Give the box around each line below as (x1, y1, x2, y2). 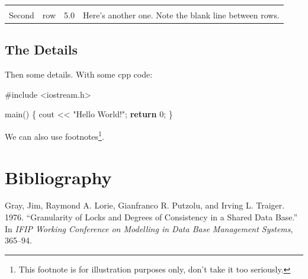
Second (9, 9, 34, 21)
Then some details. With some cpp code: (5, 68, 153, 81)
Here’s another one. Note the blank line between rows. (82, 9, 280, 21)
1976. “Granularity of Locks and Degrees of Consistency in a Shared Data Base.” (5, 211, 298, 223)
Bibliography (5, 165, 112, 189)
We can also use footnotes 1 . (5, 129, 104, 142)
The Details (5, 40, 78, 59)
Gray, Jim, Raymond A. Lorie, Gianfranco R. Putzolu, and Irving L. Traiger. (5, 199, 285, 211)
